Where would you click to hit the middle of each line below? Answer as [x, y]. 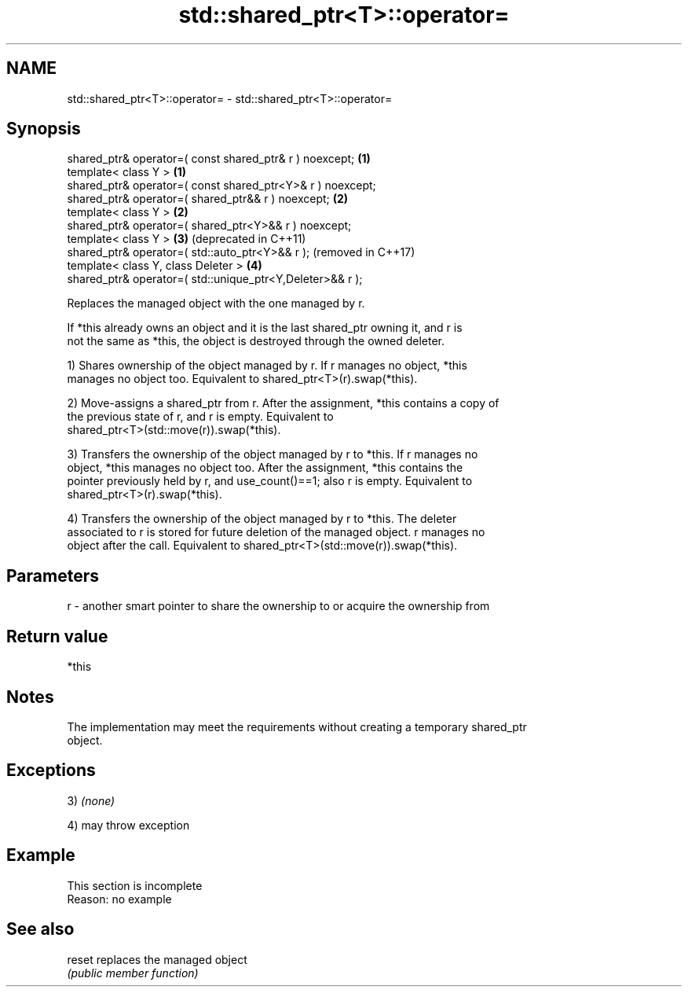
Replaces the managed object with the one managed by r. [216, 303]
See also [40, 929]
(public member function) [133, 973]
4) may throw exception [128, 825]
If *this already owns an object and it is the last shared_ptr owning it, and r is [265, 328]
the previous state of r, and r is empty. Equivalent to [200, 417]
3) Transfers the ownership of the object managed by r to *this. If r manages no [273, 454]
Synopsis [44, 129]
